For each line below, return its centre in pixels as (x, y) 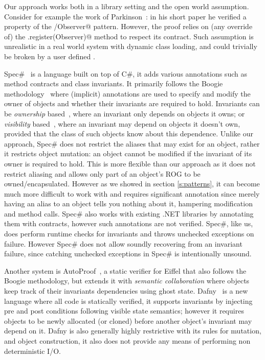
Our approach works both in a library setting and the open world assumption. (127, 6)
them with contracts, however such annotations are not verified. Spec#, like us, (129, 223)
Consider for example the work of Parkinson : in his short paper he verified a (125, 16)
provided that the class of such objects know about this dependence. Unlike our (129, 134)
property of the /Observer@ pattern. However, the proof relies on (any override (128, 26)
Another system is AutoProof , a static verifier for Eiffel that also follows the (125, 270)
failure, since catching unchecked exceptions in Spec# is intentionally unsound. (128, 254)
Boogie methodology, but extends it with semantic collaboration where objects (127, 281)
